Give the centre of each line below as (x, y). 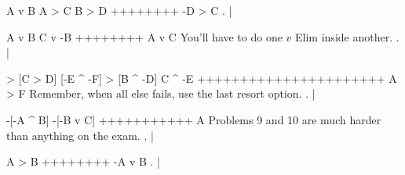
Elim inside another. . (347, 36)
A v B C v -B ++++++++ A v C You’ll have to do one (144, 36)
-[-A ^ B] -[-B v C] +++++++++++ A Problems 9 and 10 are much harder (194, 119)
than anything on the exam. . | (80, 135)
